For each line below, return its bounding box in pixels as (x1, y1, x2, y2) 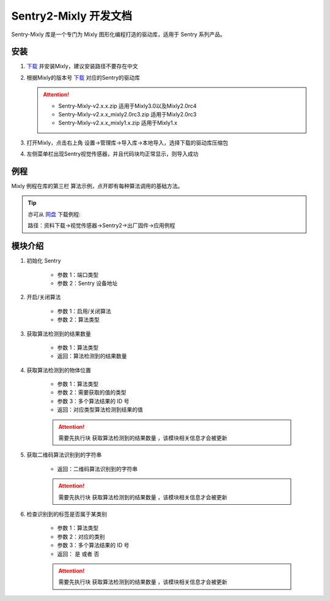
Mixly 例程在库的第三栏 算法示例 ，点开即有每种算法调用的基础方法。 (11, 183, 183, 190)
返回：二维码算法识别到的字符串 (57, 465, 137, 472)
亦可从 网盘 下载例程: (28, 210, 81, 217)
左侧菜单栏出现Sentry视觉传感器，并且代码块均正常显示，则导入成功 (26, 150, 199, 157)
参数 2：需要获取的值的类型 (57, 389, 127, 396)
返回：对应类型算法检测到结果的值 (57, 406, 143, 414)
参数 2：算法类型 (57, 316, 100, 323)
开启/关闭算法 (26, 293, 61, 301)
